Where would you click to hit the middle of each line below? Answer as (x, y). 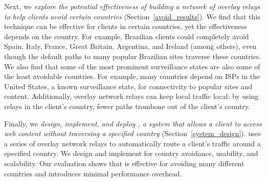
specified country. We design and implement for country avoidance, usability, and (131, 153)
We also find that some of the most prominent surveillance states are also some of (132, 66)
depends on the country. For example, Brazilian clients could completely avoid (127, 36)
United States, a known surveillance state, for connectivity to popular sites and (128, 86)
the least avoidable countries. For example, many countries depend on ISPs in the (132, 76)
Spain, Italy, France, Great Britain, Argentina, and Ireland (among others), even (130, 46)
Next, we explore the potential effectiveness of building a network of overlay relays (132, 6)
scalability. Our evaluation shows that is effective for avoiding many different (124, 163)
